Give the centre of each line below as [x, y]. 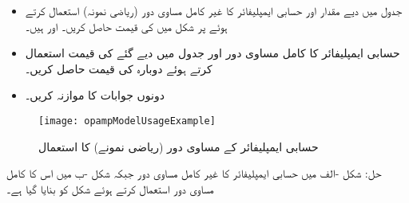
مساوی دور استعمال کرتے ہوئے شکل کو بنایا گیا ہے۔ [110, 188]
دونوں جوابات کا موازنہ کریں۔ [95, 95]
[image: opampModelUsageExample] [127, 121]
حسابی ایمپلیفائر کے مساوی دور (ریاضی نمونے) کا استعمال [179, 146]
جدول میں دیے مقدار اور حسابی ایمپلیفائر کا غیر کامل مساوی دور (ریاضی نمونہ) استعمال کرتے [214, 10]
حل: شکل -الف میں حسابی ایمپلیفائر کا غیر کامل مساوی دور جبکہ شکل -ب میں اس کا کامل [194, 173]
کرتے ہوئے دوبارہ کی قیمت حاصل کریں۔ [119, 68]
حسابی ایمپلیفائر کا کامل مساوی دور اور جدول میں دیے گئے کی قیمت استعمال [212, 53]
